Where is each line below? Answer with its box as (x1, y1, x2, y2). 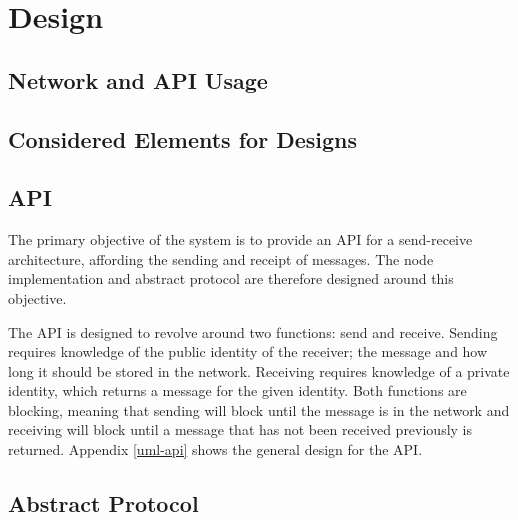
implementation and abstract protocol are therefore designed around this (8, 268, 454, 289)
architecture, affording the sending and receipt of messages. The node (8, 248, 434, 269)
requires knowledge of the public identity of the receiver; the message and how (8, 341, 488, 362)
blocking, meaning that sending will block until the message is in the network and (8, 399, 510, 420)
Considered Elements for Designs (8, 123, 357, 154)
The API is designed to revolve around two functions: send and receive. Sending (8, 321, 498, 342)
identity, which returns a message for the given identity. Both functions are (8, 380, 467, 401)
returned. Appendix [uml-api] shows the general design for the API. (8, 439, 423, 460)
